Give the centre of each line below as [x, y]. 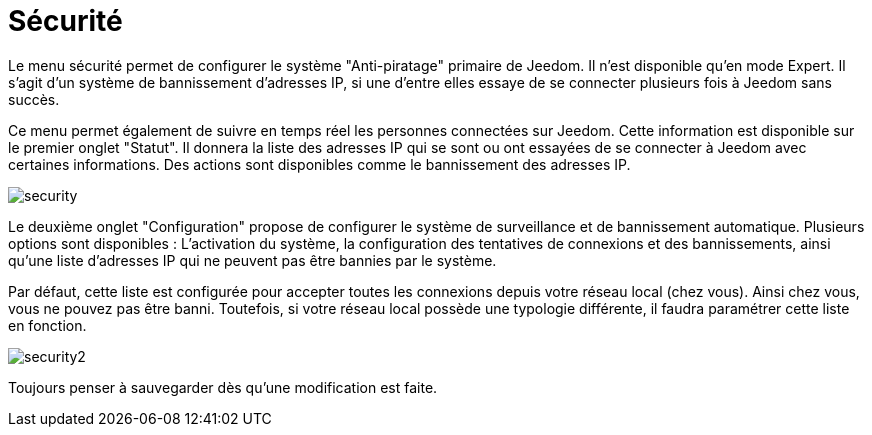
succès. [34, 99]
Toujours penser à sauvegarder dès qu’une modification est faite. [223, 387]
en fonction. [47, 325]
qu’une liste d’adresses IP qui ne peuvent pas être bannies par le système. [252, 260]
